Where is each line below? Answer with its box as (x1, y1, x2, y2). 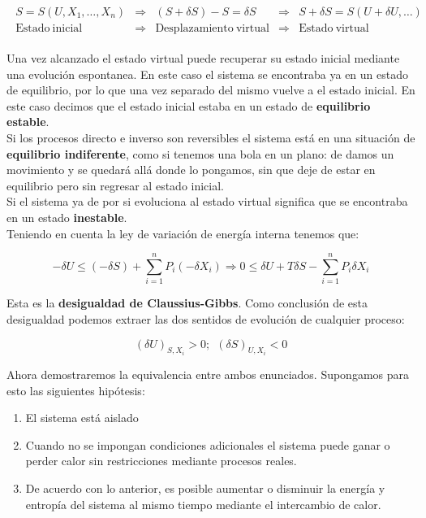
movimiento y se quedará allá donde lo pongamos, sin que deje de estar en (6, 161, 376, 178)
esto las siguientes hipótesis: (6, 381, 145, 398)
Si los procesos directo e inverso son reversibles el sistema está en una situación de (6, 129, 415, 146)
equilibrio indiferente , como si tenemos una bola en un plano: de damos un (6, 145, 394, 162)
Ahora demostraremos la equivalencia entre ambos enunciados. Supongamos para (6, 365, 410, 382)
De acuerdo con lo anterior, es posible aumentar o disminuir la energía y (25, 479, 385, 496)
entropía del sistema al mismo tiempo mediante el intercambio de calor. (25, 495, 381, 512)
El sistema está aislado (25, 409, 139, 426)
